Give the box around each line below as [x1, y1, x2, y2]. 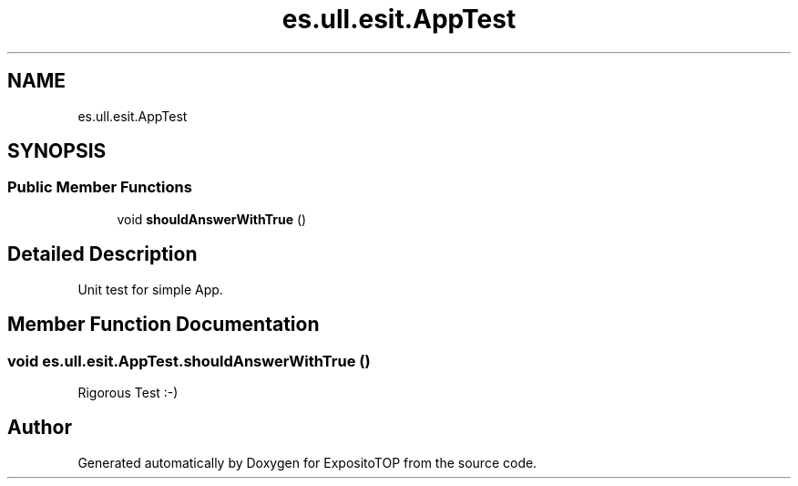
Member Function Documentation [7, 313, 320, 336]
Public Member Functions [7, 178, 192, 197]
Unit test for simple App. [77, 281, 223, 297]
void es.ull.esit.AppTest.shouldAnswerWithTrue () [7, 351, 371, 370]
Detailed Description [7, 243, 198, 266]
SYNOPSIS [7, 140, 107, 163]
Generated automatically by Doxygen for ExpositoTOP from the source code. [77, 454, 537, 470]
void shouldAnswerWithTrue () [117, 211, 307, 227]
